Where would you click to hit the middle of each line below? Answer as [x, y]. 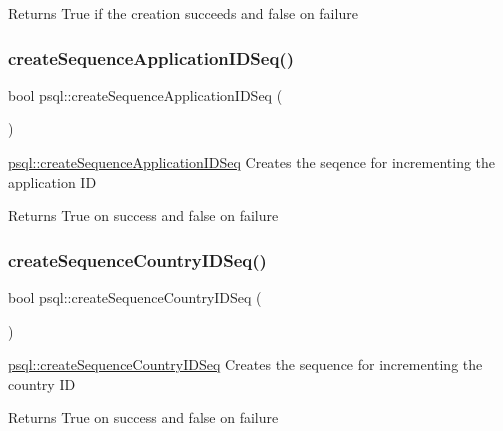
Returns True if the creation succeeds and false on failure [183, 13]
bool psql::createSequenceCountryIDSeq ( [135, 297]
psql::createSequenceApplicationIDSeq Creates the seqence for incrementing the [252, 162]
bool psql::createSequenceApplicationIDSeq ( [145, 94]
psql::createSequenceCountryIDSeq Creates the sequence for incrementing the [245, 364]
